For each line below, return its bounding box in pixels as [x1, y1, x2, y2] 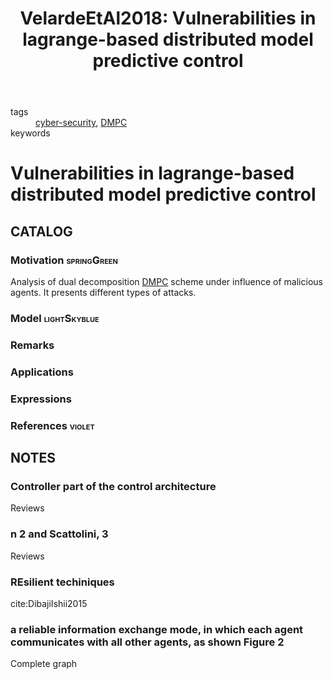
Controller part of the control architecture [10, 479, 217, 493]
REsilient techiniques [10, 575, 115, 589]
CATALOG [10, 223, 73, 240]
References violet [10, 418, 95, 432]
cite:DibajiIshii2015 [10, 597, 88, 609]
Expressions [10, 392, 72, 406]
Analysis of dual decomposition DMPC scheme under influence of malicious [10, 276, 323, 288]
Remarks [10, 338, 55, 352]
